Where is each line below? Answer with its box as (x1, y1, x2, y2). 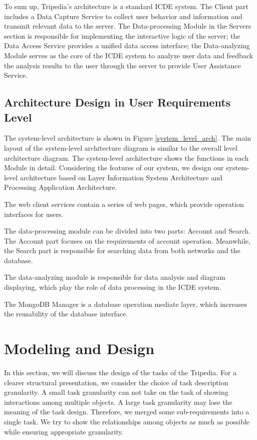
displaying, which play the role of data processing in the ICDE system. (4, 282, 221, 292)
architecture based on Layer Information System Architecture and (20, 172, 222, 182)
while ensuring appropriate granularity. (4, 426, 124, 436)
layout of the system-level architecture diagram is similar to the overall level (4, 142, 237, 153)
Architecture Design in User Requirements (4, 94, 231, 110)
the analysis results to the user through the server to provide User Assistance (4, 60, 241, 70)
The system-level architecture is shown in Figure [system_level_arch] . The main (4, 133, 251, 143)
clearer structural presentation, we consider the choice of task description (4, 377, 228, 387)
